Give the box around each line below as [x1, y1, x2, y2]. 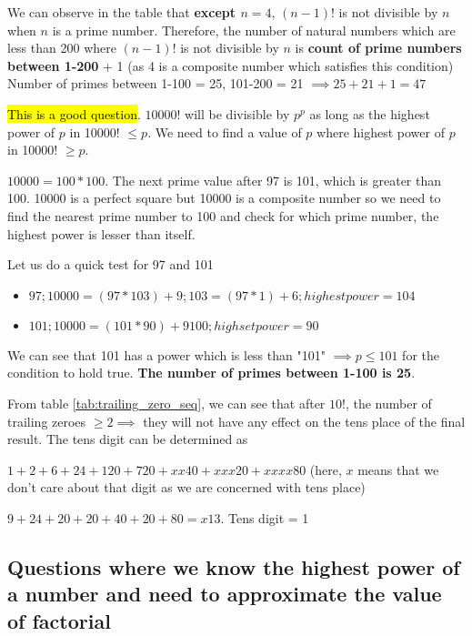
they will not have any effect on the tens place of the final [143, 411, 466, 430]
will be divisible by [185, 104, 290, 123]
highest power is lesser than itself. [7, 224, 196, 243]
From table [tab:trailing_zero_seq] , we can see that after [7, 393, 326, 412]
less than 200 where [7, 38, 116, 57]
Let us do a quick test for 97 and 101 [7, 255, 214, 274]
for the [402, 345, 439, 364]
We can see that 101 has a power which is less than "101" [7, 345, 326, 364]
